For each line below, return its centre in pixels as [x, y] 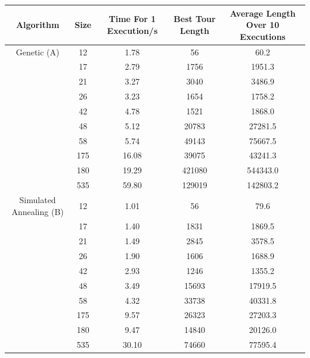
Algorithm [38, 25]
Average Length [263, 13]
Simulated [38, 199]
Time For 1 [132, 19]
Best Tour [195, 19]
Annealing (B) [38, 211]
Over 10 [263, 25]
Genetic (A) [38, 52]
